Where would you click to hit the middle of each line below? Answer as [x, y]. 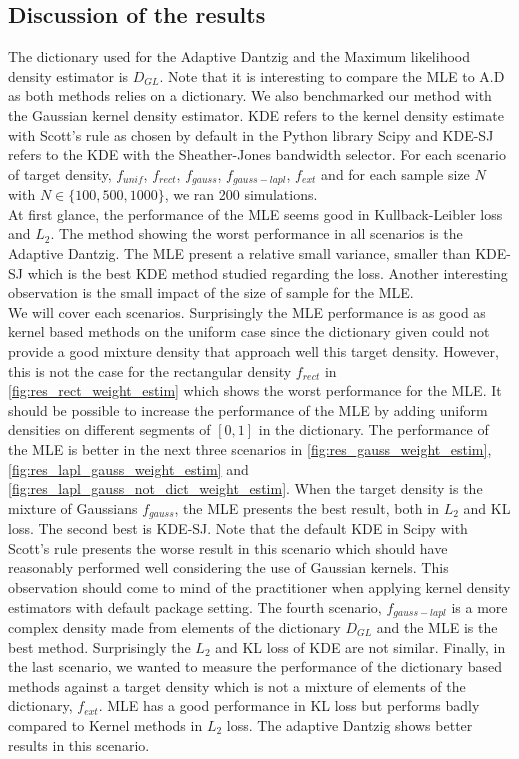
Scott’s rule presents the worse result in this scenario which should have [228, 547]
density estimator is [68, 75]
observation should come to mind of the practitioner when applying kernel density [259, 586]
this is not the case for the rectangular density [150, 370]
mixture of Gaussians [73, 507]
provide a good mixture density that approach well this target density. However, [253, 350]
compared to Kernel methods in [105, 724]
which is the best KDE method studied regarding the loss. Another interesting [267, 272]
